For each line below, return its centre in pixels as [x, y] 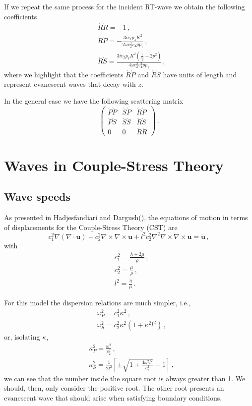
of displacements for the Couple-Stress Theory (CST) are [91, 227]
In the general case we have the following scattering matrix [94, 101]
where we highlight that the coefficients [64, 74]
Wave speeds [37, 197]
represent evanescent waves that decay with [70, 84]
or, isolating [22, 337]
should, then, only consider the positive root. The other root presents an [114, 388]
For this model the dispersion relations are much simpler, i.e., [97, 303]
